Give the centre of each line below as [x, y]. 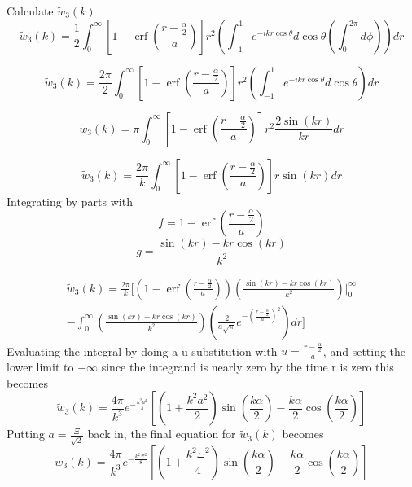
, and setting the [364, 351]
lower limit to [40, 367]
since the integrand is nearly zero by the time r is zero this [248, 367]
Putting [26, 434]
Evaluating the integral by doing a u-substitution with [142, 351]
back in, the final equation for [162, 434]
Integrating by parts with [70, 201]
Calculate [30, 11]
